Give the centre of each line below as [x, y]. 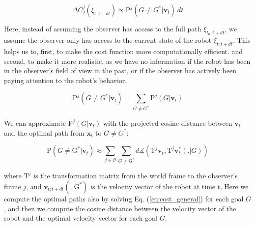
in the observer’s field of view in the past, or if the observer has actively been [120, 71]
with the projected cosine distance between [168, 123]
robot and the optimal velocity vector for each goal [81, 218]
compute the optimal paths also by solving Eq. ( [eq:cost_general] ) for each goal [124, 198]
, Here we [234, 186]
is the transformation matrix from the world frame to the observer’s [136, 176]
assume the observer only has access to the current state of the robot [108, 40]
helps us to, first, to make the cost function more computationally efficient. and [124, 51]
